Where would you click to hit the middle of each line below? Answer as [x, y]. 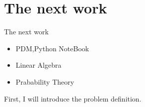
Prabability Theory [45, 81]
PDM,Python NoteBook [52, 48]
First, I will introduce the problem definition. [73, 98]
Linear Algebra [38, 65]
